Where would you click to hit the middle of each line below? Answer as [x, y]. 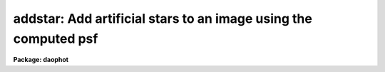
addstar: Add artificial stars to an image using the [163, 19]
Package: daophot [41, 60]
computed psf [56, 38]
